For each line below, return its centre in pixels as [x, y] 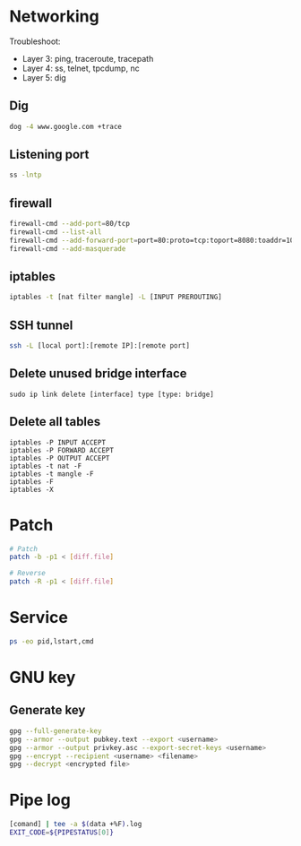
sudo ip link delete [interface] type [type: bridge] [112, 394]
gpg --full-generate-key [56, 731]
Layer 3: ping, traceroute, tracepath [88, 58]
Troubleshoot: [35, 41]
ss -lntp [26, 175]
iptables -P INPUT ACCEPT [57, 442]
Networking [55, 17]
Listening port [49, 155]
